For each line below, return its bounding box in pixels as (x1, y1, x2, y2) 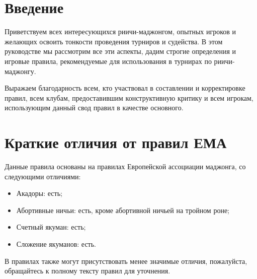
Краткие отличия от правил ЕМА (5, 132, 227, 153)
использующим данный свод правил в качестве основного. (5, 102, 184, 113)
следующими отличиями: (5, 171, 81, 181)
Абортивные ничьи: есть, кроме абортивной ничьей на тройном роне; (16, 204, 229, 215)
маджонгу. (5, 65, 36, 76)
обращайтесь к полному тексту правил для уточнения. (5, 265, 170, 276)
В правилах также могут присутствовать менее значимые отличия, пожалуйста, (5, 255, 247, 266)
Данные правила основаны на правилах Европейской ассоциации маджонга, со (5, 161, 246, 171)
